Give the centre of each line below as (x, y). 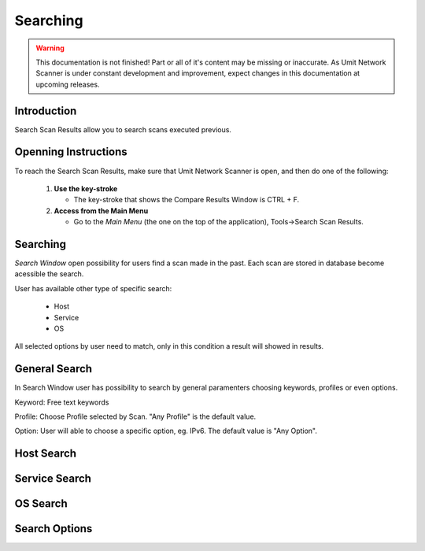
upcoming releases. (68, 84)
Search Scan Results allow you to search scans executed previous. (123, 129)
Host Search (46, 454)
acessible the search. (49, 274)
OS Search (41, 504)
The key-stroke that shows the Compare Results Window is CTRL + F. (187, 200)
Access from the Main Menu (101, 211)
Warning (50, 48)
